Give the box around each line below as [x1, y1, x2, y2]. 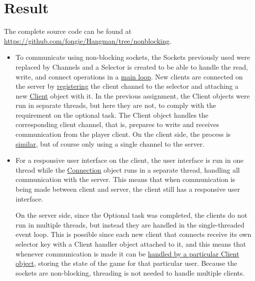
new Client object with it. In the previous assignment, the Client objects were [15, 90, 250, 101]
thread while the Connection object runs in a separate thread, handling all [15, 164, 240, 175]
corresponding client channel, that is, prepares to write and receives [15, 119, 219, 129]
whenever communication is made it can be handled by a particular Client [15, 248, 239, 258]
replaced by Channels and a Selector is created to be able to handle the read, [15, 61, 248, 72]
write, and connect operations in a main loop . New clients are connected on [15, 71, 243, 81]
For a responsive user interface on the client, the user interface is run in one [15, 155, 244, 165]
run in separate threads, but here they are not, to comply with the [15, 100, 216, 110]
